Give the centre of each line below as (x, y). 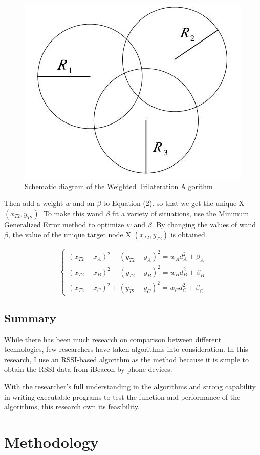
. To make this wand (71, 213)
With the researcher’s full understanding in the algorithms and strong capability (130, 387)
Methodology (51, 442)
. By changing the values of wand (204, 224)
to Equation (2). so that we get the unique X (174, 203)
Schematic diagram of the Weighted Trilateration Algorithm (119, 186)
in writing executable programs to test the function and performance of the (122, 396)
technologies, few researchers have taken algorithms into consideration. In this (126, 349)
